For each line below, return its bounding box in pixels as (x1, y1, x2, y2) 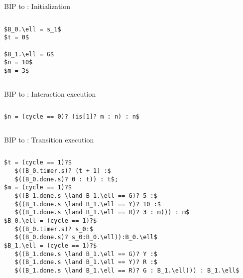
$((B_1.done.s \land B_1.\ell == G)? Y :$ (14, 250, 157, 258)
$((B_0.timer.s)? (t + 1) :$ (14, 167, 111, 175)
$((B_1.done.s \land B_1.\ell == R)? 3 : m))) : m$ (14, 209, 190, 216)
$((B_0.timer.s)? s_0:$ (14, 225, 93, 233)
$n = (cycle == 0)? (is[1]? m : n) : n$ (4, 113, 140, 121)
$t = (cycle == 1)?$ (4, 159, 72, 166)
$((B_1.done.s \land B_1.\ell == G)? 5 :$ (14, 192, 157, 199)
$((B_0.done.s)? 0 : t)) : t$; (14, 175, 119, 183)
